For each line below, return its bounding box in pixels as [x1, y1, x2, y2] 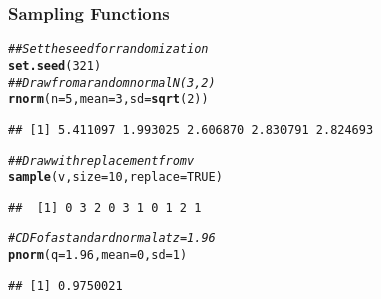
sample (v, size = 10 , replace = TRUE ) [8, 170, 223, 185]
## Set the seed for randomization [8, 42, 209, 57]
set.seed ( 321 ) [8, 58, 102, 73]
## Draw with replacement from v [8, 153, 195, 168]
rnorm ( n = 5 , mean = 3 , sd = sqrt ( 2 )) [8, 92, 209, 107]
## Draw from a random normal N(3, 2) [8, 75, 216, 90]
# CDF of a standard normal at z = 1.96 [8, 231, 216, 246]
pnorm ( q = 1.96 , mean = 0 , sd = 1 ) [8, 248, 188, 263]
